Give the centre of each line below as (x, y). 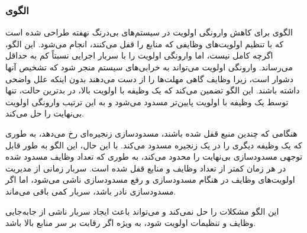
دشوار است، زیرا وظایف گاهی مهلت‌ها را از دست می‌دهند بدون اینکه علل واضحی (149, 78)
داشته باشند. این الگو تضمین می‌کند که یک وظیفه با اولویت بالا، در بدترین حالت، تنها (153, 90)
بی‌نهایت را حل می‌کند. (45, 113)
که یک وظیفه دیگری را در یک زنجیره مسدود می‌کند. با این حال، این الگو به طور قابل (154, 145)
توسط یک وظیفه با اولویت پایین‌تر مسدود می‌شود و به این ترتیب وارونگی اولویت (147, 101)
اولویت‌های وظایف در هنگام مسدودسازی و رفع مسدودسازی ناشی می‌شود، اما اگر (150, 179)
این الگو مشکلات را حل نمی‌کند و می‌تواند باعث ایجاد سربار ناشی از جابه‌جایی (142, 211)
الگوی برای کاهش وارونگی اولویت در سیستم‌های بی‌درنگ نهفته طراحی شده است (149, 32)
